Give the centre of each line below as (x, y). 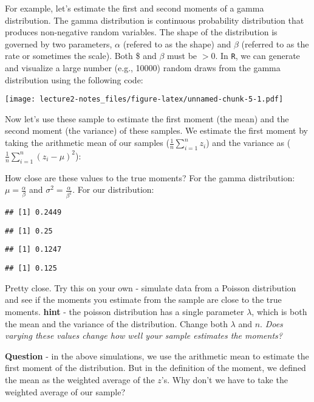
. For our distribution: (113, 189)
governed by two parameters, (59, 43)
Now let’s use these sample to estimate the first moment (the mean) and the (147, 118)
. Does (271, 323)
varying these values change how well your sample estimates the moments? (144, 335)
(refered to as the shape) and (177, 43)
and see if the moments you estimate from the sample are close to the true (143, 300)
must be (182, 56)
